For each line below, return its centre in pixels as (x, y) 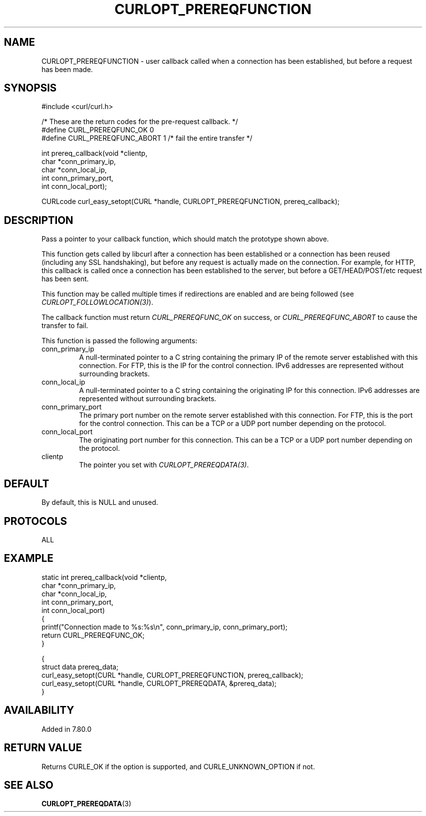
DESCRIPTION (39, 220)
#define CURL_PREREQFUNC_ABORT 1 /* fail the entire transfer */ (147, 138)
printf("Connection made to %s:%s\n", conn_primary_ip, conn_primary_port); (164, 627)
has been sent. (65, 279)
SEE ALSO (29, 785)
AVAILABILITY (39, 710)
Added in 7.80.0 (67, 729)
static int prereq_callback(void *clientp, (104, 577)
